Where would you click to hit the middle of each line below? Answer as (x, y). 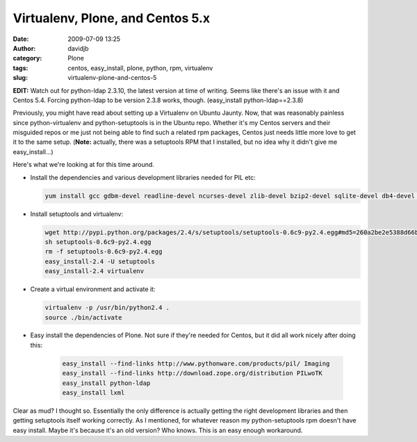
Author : (24, 48)
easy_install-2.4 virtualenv (95, 271)
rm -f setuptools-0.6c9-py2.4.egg (104, 252)
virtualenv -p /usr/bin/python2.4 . (107, 308)
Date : (21, 39)
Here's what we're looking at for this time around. (83, 165)
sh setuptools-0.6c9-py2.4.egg (98, 242)
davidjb (79, 48)
